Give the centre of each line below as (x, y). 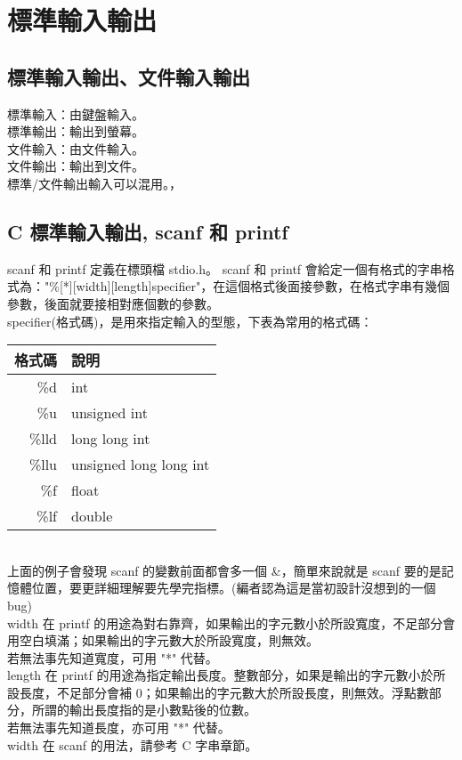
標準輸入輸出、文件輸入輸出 (129, 76)
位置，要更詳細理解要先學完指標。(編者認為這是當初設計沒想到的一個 (234, 588)
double (92, 516)
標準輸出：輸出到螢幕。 (76, 131)
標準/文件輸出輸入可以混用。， (94, 183)
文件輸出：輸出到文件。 (76, 166)
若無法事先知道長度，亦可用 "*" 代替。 (119, 728)
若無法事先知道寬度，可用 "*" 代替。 (113, 657)
